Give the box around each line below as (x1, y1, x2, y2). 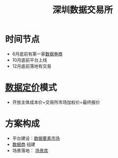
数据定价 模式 (5, 82, 58, 93)
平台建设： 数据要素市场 (12, 135, 60, 141)
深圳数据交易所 (52, 4, 113, 16)
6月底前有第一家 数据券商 (12, 51, 63, 57)
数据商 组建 (12, 141, 35, 147)
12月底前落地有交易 (12, 63, 52, 69)
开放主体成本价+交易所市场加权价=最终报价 (12, 99, 100, 105)
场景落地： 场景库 (12, 147, 48, 153)
